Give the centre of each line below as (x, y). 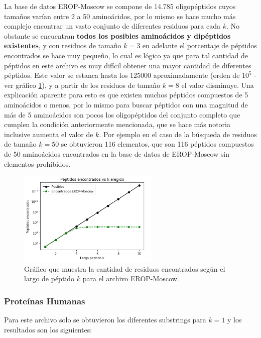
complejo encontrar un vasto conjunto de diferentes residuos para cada (112, 26)
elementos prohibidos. (37, 163)
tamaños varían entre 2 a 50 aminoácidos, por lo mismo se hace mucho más (120, 16)
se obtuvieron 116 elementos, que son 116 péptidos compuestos (157, 144)
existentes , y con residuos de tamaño (63, 45)
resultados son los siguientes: (48, 329)
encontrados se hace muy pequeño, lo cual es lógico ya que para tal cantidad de (126, 55)
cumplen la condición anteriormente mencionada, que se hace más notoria (117, 124)
